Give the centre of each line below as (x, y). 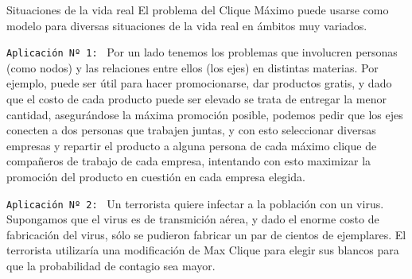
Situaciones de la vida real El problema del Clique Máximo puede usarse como (198, 10)
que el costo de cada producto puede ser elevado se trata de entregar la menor (196, 99)
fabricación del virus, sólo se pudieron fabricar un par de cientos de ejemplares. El (206, 234)
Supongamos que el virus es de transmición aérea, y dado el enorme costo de (193, 219)
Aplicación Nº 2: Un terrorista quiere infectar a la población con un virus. (195, 203)
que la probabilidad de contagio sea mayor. (111, 266)
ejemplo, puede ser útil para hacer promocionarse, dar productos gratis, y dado (199, 83)
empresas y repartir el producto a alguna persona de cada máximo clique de (192, 145)
